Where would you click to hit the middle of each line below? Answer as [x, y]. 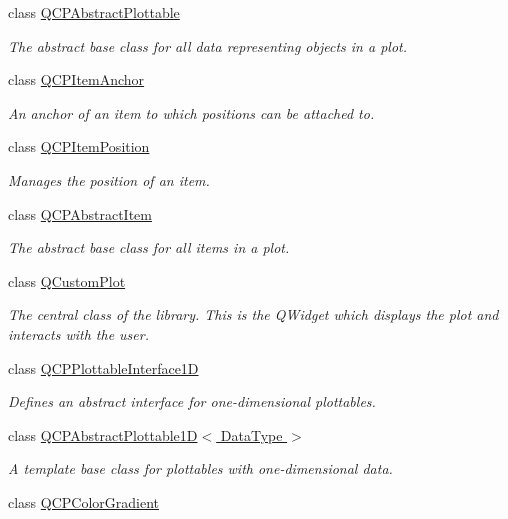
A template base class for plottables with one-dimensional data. [200, 468]
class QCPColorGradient [84, 501]
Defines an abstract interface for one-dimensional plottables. [192, 401]
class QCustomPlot [67, 280]
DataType [251, 434]
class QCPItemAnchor [76, 79]
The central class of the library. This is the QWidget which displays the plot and [253, 314]
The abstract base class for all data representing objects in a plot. [207, 45]
